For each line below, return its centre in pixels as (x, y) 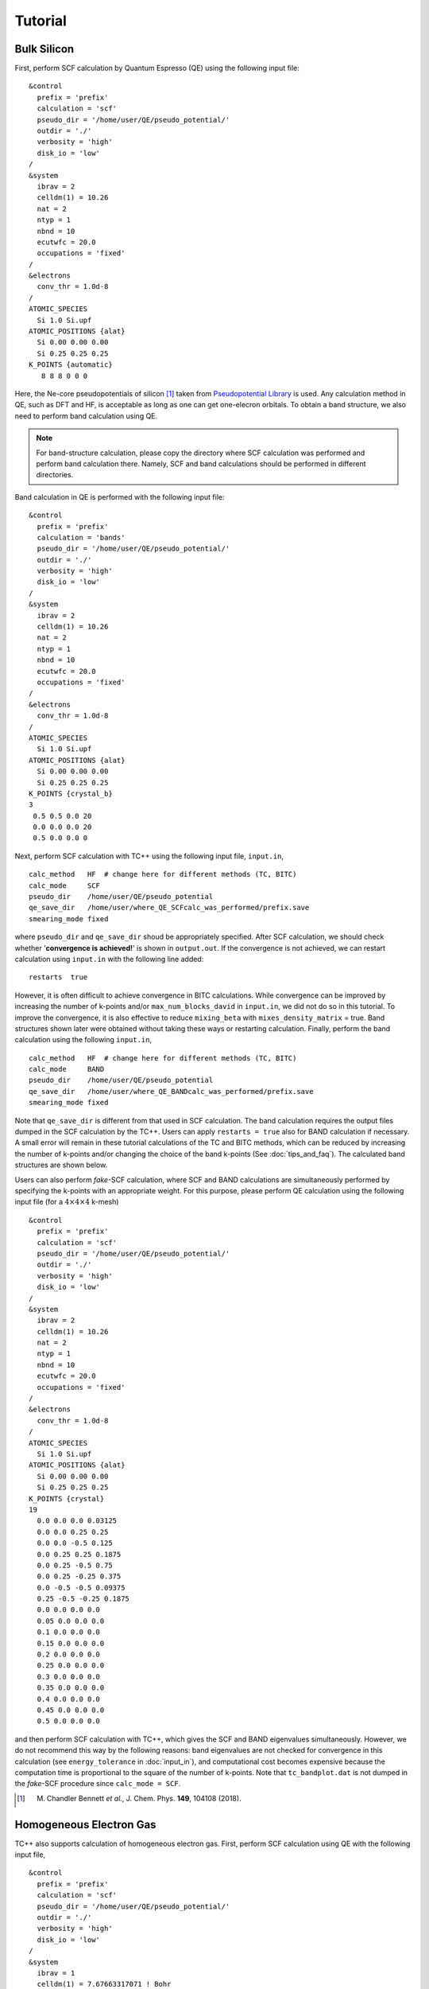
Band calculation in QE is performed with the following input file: (120, 496)
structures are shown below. (61, 1165)
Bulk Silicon (44, 49)
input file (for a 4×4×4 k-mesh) (67, 1202)
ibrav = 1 (56, 1973)
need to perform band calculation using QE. (86, 416)
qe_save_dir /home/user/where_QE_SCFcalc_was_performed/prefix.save (169, 908)
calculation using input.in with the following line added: (109, 959)
